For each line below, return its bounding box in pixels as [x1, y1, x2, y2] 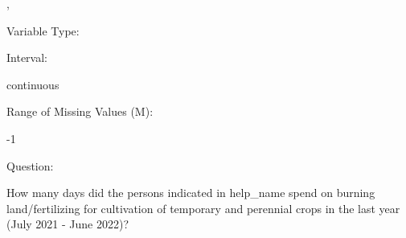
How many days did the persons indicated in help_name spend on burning [6, 184, 375, 201]
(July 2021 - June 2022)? [6, 215, 129, 232]
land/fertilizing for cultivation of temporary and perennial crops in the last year [6, 199, 400, 216]
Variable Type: [6, 22, 80, 39]
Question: [6, 157, 54, 174]
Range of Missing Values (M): [6, 103, 154, 120]
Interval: [6, 49, 47, 66]
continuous [6, 76, 59, 92]
